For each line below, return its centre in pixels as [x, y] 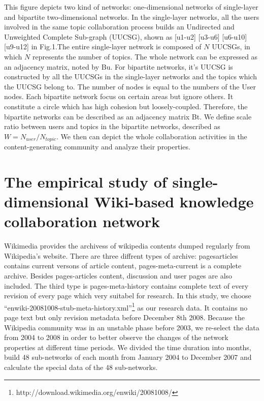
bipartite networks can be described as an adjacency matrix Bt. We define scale [128, 116]
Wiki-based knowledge [174, 202]
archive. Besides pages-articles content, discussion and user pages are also [118, 276]
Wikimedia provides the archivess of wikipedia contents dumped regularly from [127, 246]
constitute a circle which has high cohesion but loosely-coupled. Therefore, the [126, 106]
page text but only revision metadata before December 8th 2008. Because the [124, 317]
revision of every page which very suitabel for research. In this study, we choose [128, 296]
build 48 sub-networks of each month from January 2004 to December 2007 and [128, 357]
